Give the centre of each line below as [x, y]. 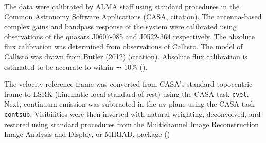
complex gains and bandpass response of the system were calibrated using [120, 26]
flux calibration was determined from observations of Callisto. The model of [123, 46]
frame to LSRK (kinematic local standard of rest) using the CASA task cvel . [127, 94]
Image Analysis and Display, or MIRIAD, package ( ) [87, 134]
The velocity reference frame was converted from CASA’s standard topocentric [128, 84]
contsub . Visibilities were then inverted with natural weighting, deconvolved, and [132, 114]
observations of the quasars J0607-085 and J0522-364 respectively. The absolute [130, 36]
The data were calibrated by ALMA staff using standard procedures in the [122, 6]
